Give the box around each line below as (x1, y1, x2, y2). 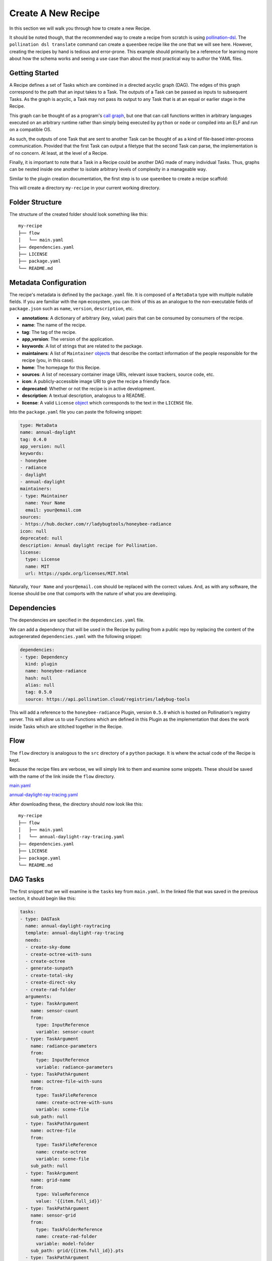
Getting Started (9, 69, 59, 77)
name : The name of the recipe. (22, 322, 87, 328)
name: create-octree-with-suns (36, 1100, 113, 1105)
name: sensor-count (30, 1008, 79, 1013)
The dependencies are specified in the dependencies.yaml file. (9, 617, 145, 623)
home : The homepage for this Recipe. (22, 364, 101, 370)
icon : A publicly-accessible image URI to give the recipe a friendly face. (22, 378, 171, 384)
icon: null (20, 528, 47, 534)
